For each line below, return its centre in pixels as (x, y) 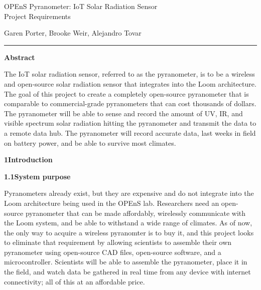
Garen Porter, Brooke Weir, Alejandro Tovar (73, 33)
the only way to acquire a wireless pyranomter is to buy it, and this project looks (129, 232)
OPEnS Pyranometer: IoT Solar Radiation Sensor (81, 6)
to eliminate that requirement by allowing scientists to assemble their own (118, 242)
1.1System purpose (37, 176)
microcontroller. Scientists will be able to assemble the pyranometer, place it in (126, 262)
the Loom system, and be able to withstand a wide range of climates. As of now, (128, 223)
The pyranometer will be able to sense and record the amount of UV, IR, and (123, 113)
